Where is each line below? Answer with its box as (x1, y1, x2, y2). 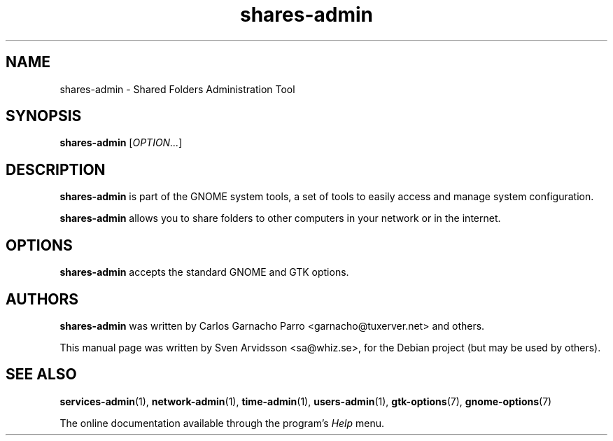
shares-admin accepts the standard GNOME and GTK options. (59, 266, 349, 279)
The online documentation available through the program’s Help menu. (59, 416, 385, 429)
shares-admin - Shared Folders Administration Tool (59, 83, 295, 95)
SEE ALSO (6, 365, 77, 384)
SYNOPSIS (6, 107, 82, 125)
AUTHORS (6, 290, 79, 308)
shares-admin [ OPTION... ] (59, 136, 183, 149)
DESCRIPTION (6, 160, 106, 178)
